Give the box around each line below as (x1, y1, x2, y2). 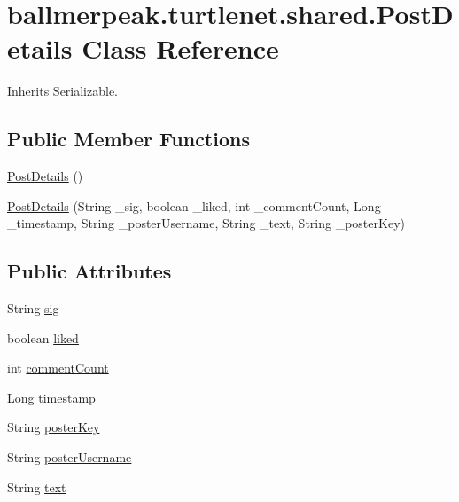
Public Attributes (7, 257, 172, 285)
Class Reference (82, 30, 279, 67)
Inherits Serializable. (7, 82, 119, 100)
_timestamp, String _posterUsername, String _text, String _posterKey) (7, 214, 405, 232)
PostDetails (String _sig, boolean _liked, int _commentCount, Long (7, 196, 381, 215)
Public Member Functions (7, 125, 250, 153)
